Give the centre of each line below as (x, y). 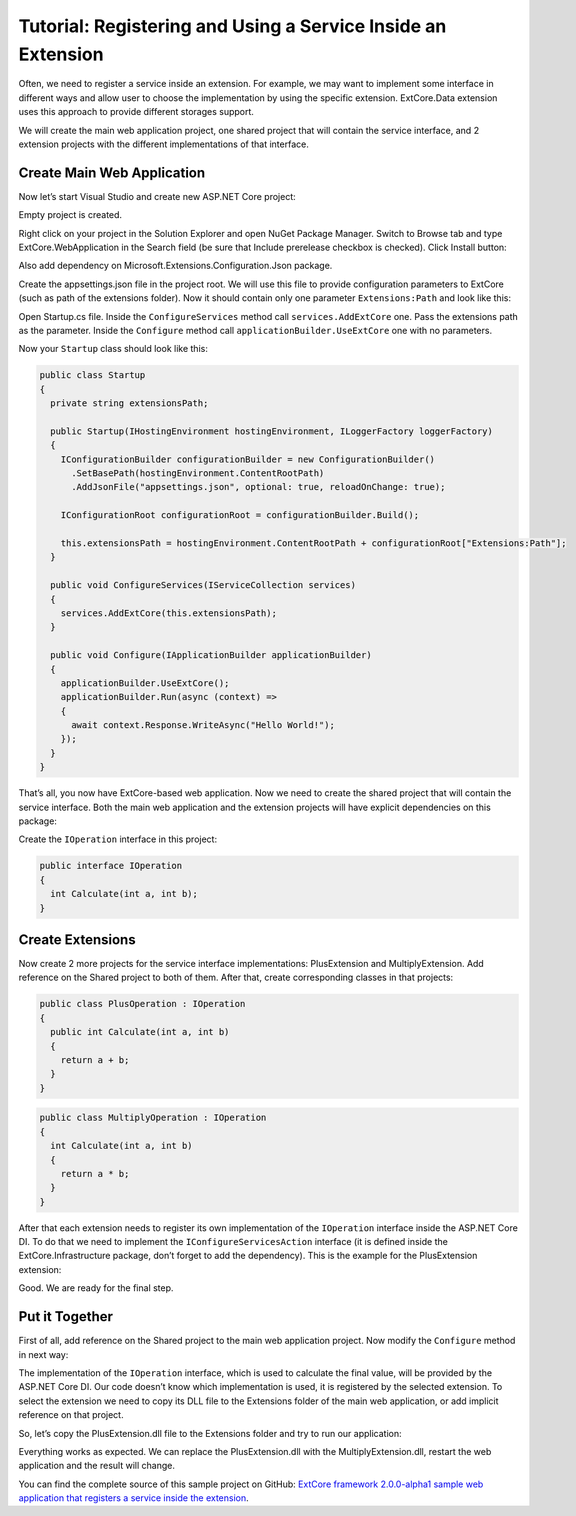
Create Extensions (77, 939)
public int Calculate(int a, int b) (140, 1032)
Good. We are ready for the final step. (96, 1288)
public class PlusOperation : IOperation (142, 1004)
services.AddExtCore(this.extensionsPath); (168, 613)
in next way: (43, 1354)
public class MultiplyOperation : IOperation (153, 1118)
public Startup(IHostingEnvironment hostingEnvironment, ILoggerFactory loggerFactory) (272, 431)
